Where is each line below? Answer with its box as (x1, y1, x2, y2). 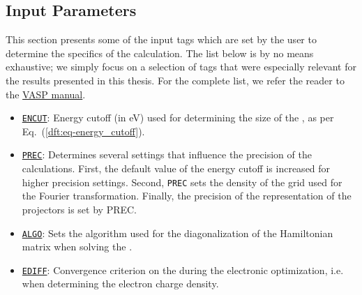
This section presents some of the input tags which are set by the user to (6, 32, 317, 47)
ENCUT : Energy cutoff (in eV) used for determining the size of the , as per (22, 110, 334, 125)
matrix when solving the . (22, 239, 133, 254)
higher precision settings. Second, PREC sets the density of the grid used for (22, 174, 342, 189)
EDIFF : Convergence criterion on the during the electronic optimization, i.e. (22, 262, 344, 277)
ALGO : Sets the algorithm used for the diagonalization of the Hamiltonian (22, 225, 333, 240)
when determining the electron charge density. (22, 276, 219, 291)
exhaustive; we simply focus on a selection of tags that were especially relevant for (6, 59, 356, 74)
